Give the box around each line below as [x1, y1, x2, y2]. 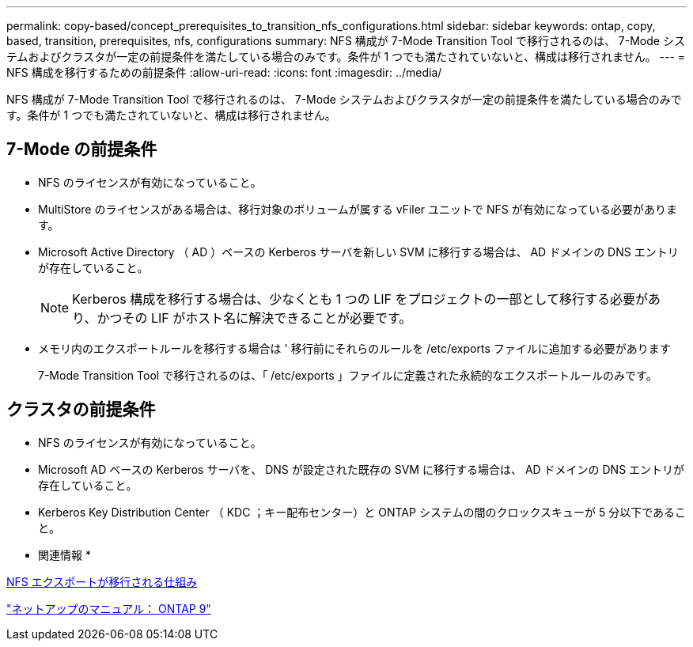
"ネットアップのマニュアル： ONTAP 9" [6, 601, 211, 615]
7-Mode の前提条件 [6, 139, 157, 160]
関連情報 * [38, 547, 91, 562]
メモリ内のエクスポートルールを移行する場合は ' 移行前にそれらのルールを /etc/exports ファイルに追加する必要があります [38, 341, 671, 355]
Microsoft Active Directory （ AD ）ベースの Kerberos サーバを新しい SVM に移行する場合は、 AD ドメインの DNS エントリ [38, 244, 679, 259]
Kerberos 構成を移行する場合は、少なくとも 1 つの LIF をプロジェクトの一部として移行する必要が [72, 290, 649, 307]
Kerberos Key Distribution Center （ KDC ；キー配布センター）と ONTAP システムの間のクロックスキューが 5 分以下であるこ [38, 505, 687, 519]
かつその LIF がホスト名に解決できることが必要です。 [97, 309, 412, 326]
